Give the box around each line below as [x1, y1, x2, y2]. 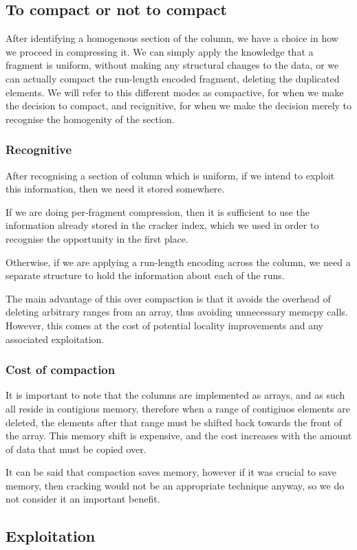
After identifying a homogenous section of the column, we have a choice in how [6, 31, 338, 45]
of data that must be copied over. [6, 441, 147, 456]
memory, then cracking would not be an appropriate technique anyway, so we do [6, 478, 345, 492]
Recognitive [6, 141, 72, 158]
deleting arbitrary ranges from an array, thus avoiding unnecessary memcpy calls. [6, 305, 348, 319]
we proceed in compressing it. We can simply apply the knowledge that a [6, 44, 314, 58]
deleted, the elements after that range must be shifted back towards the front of [6, 415, 342, 429]
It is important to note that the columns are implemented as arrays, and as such [6, 388, 345, 402]
